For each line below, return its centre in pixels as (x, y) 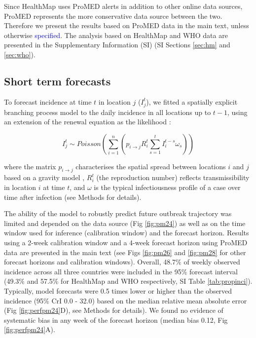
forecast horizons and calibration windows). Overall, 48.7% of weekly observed (122, 262)
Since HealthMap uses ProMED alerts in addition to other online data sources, (123, 6)
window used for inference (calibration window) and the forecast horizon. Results (127, 233)
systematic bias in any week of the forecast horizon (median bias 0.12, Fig (116, 319)
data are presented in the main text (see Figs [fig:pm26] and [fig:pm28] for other (125, 252)
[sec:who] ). (20, 54)
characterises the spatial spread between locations (151, 166)
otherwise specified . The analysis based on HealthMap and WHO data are (116, 35)
